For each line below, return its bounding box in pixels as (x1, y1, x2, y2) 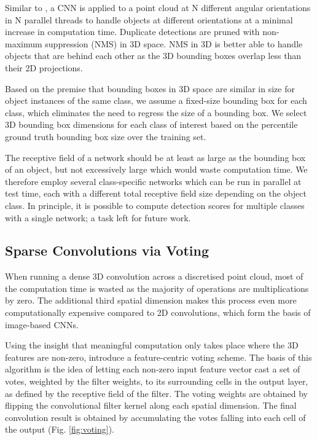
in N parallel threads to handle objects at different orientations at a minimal (5, 13, 293, 26)
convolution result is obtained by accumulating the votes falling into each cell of (5, 411, 306, 423)
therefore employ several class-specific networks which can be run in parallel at (5, 175, 302, 187)
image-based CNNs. (5, 318, 79, 331)
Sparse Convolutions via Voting (5, 241, 209, 260)
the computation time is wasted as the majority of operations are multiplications (5, 281, 309, 294)
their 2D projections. (5, 61, 83, 74)
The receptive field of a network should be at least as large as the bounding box (5, 151, 306, 163)
